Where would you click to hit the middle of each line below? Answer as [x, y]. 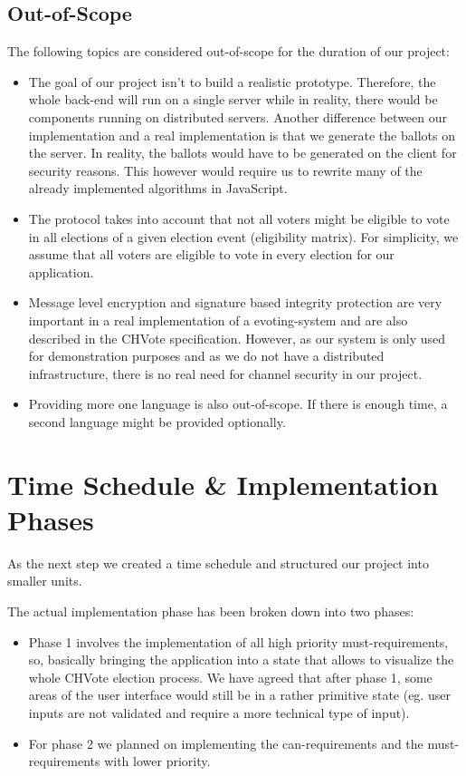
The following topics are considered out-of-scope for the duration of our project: [228, 51]
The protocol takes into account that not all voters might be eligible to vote [239, 218]
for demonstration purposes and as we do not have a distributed [206, 356]
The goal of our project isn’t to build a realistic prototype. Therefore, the [232, 81]
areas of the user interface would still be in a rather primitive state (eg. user [239, 695]
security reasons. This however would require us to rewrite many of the [225, 170]
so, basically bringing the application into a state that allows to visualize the [241, 660]
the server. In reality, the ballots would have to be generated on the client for [243, 153]
